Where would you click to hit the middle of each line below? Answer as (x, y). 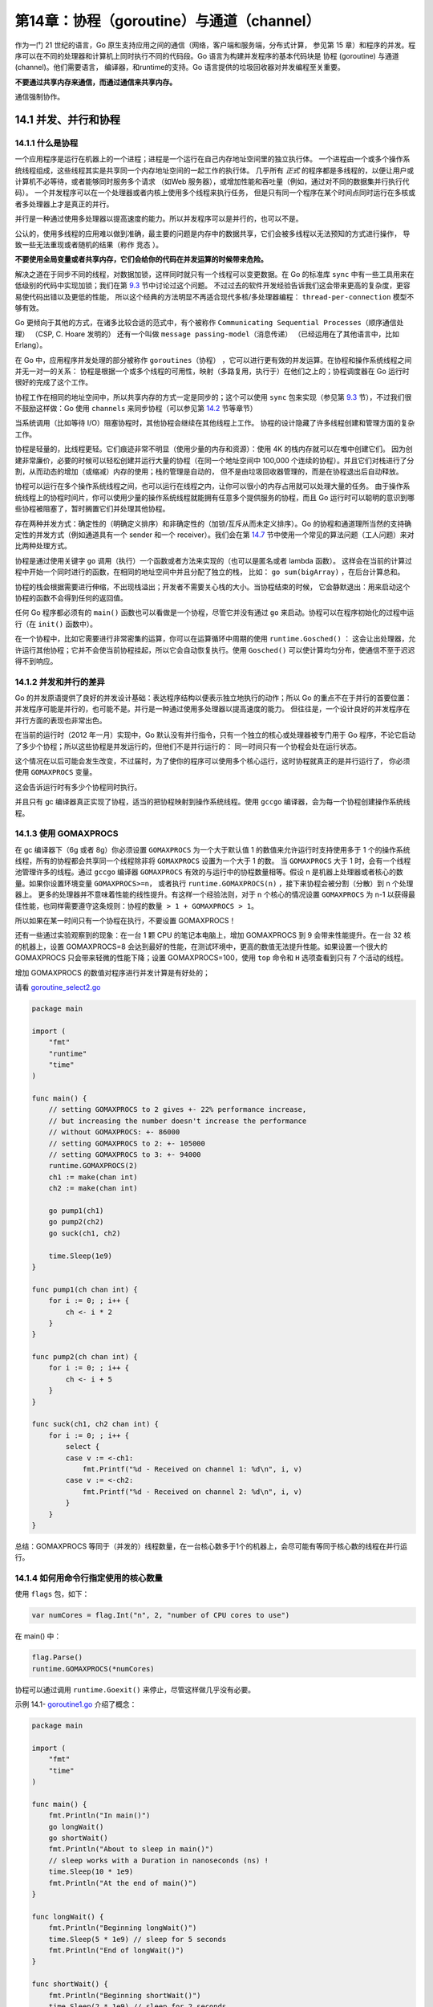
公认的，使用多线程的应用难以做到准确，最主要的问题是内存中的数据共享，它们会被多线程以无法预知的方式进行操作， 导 (212, 234)
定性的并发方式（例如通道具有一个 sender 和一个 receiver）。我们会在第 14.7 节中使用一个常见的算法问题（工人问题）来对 (214, 535)
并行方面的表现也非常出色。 (61, 720)
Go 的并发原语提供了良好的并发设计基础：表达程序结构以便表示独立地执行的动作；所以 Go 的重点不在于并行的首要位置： (213, 698)
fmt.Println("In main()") (99, 1816)
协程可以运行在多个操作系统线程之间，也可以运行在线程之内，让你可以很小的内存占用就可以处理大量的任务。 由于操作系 (212, 486)
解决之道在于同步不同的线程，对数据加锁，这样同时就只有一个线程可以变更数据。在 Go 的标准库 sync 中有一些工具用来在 (214, 274)
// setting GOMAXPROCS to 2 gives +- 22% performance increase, (178, 1109)
